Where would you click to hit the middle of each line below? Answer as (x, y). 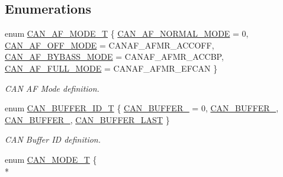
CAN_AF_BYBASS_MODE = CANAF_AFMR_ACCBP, (114, 57)
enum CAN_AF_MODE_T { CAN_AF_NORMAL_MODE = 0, (127, 33)
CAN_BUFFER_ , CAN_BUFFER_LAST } (87, 119)
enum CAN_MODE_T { (51, 159)
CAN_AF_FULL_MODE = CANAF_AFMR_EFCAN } (111, 68)
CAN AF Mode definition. (52, 88)
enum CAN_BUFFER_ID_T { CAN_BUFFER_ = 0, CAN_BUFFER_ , (142, 108)
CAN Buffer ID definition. (53, 139)
